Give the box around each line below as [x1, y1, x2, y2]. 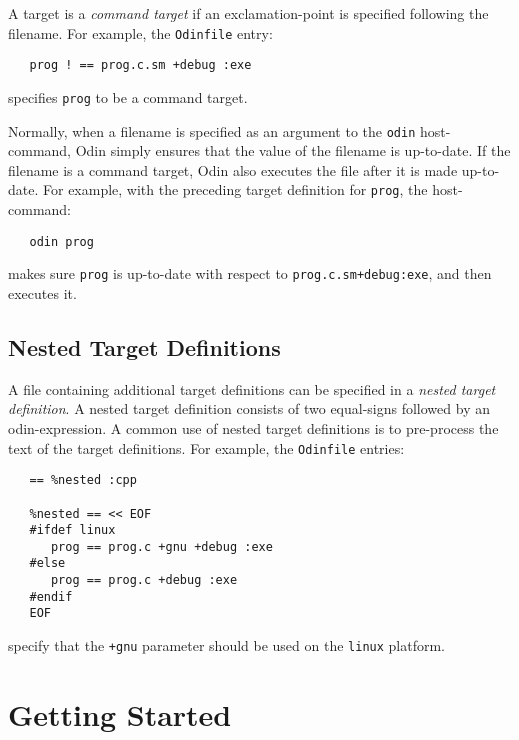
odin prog [29, 234, 94, 249]
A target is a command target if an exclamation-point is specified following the [8, 3, 489, 23]
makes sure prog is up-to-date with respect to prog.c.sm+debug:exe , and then [8, 263, 492, 284]
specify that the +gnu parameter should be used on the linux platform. [8, 635, 445, 656]
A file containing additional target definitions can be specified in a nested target [8, 378, 496, 399]
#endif [29, 589, 73, 604]
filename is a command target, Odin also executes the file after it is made [8, 159, 458, 180]
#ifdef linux [29, 523, 116, 538]
